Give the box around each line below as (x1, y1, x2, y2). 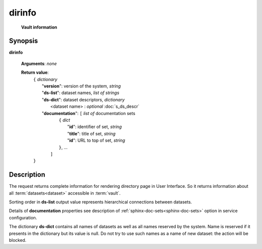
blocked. (9, 237, 27, 243)
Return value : (21, 69, 49, 75)
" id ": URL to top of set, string (67, 137, 126, 143)
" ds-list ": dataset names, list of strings (42, 90, 120, 96)
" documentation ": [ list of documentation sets (42, 110, 135, 116)
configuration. (9, 215, 37, 220)
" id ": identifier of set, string (67, 124, 122, 130)
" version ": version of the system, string (42, 83, 121, 89)
